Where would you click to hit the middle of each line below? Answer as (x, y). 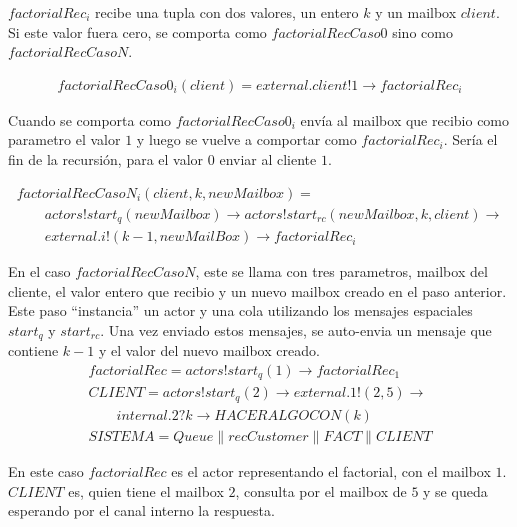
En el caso (39, 271)
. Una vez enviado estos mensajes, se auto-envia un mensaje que (296, 329)
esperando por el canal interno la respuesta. (141, 510)
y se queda (455, 490)
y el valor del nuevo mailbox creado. (209, 350)
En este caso (46, 471)
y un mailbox (416, 12)
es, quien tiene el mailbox (146, 490)
